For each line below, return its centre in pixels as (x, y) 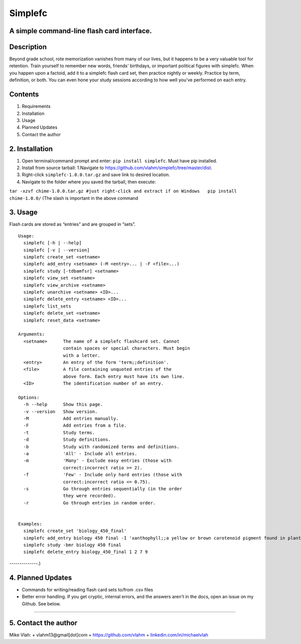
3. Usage (23, 213)
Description (28, 47)
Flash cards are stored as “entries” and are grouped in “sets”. (72, 224)
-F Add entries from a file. (75, 426)
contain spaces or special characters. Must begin (126, 348)
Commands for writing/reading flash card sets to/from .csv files (87, 589)
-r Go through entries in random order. (90, 503)
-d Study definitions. (67, 440)
